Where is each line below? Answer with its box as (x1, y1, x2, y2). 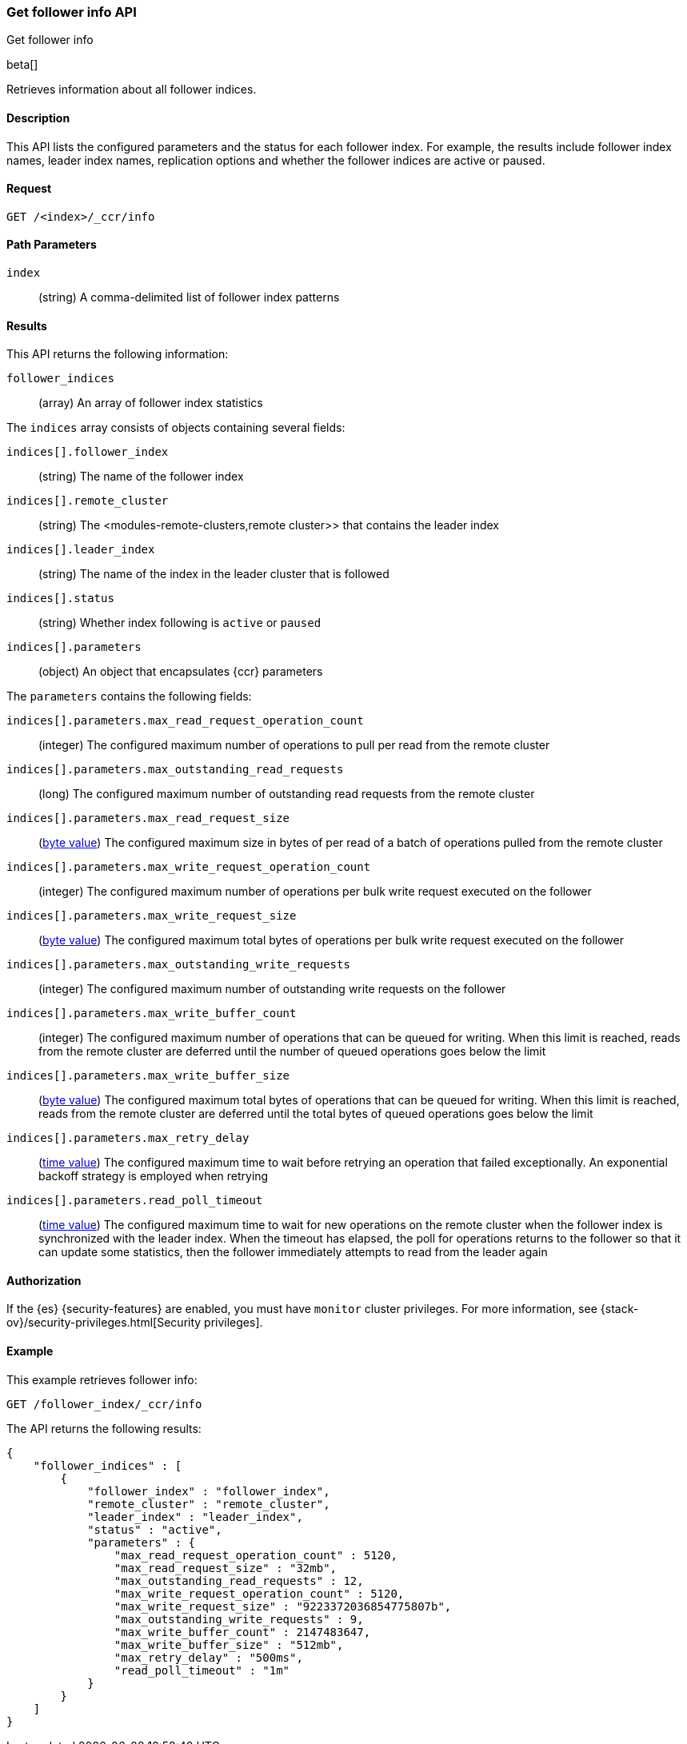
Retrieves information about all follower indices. (6, 82, 257, 97)
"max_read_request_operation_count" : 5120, (114, 1548, 397, 1562)
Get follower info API (6, 4, 137, 20)
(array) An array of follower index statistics (38, 396, 263, 410)
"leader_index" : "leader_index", (87, 1510, 303, 1523)
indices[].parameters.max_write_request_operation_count (6, 860, 371, 874)
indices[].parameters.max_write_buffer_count (6, 1007, 297, 1020)
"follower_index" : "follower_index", (87, 1484, 330, 1498)
